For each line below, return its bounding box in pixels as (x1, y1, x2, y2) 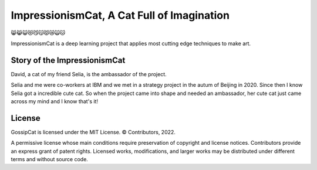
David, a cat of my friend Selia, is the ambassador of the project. (11, 70, 167, 77)
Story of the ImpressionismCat (11, 55, 126, 65)
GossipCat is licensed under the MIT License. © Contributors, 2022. (11, 128, 176, 135)
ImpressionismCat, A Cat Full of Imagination (11, 9, 230, 22)
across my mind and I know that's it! (11, 98, 98, 105)
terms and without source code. (11, 156, 88, 163)
